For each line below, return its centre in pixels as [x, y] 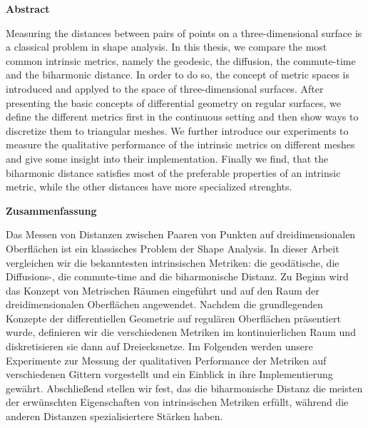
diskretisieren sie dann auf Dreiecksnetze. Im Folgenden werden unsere [159, 346]
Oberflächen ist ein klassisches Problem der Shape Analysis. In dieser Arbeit [173, 248]
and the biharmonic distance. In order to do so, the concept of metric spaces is [178, 75]
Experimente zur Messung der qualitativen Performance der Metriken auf [166, 360]
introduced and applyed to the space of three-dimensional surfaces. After [165, 88]
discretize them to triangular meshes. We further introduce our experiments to [177, 130]
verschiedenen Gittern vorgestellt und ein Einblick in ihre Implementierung [169, 374]
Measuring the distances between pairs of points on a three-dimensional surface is [184, 32]
